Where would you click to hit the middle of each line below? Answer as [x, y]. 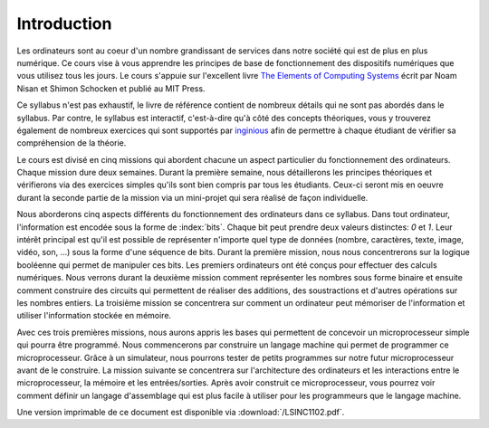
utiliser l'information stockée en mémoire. [94, 316]
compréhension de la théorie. [72, 143]
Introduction [64, 24]
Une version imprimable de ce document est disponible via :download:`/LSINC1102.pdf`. [181, 413]
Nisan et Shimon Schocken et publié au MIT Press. [111, 88]
